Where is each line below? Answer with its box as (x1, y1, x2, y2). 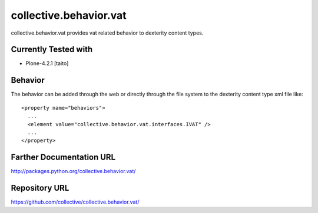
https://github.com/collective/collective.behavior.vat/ (11, 198, 140, 205)
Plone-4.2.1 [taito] (25, 60, 69, 67)
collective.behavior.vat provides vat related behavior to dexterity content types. (11, 29, 204, 36)
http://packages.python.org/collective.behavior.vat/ (11, 168, 136, 175)
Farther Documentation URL (11, 153, 116, 163)
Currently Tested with (11, 45, 93, 55)
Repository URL (11, 183, 69, 193)
